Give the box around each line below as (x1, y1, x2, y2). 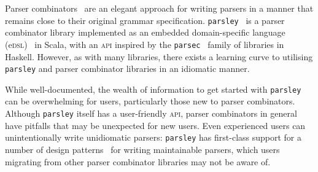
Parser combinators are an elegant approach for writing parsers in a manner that (5, 2, 314, 14)
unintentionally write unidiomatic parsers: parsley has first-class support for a (5, 131, 302, 144)
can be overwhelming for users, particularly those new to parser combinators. (5, 95, 295, 107)
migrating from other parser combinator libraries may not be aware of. (5, 155, 271, 168)
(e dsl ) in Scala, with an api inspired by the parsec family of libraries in (5, 37, 284, 50)
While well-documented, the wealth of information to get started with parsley (5, 82, 301, 95)
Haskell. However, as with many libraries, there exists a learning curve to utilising (5, 50, 313, 63)
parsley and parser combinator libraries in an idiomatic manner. (5, 62, 250, 75)
